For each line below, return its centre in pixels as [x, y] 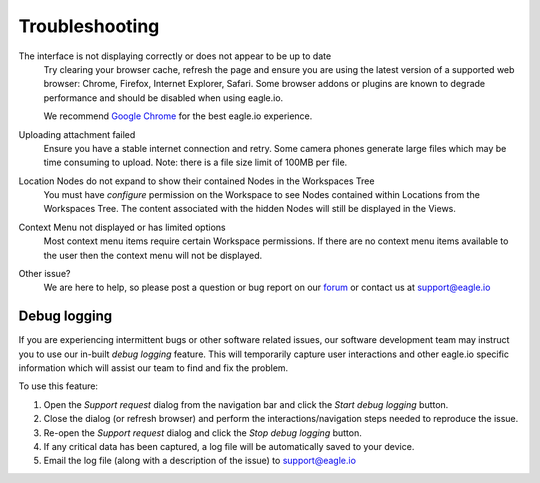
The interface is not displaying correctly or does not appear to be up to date [175, 56]
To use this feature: [58, 386]
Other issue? [44, 274]
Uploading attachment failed [77, 134]
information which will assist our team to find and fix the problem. [153, 368]
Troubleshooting [89, 26]
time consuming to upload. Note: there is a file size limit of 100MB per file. [195, 162]
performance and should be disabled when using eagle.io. [163, 97]
